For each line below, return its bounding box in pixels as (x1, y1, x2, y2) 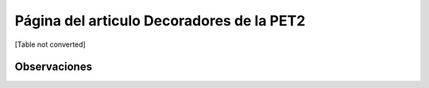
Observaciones (14, 60, 93, 74)
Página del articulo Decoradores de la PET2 (14, 12, 306, 29)
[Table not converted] (14, 40, 87, 49)
